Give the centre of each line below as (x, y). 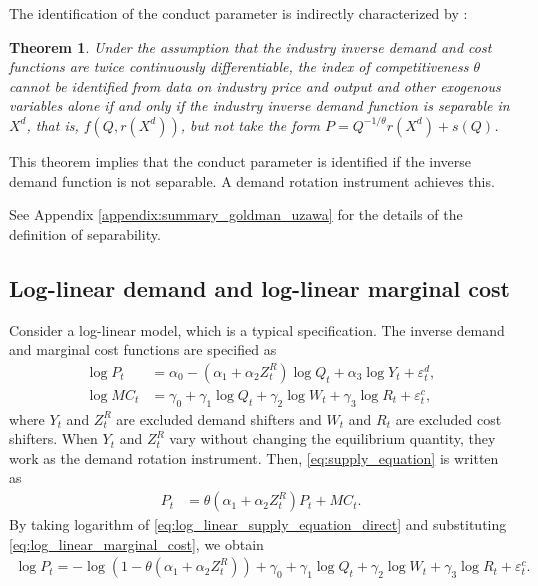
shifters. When (53, 438)
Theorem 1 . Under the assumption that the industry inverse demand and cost (250, 46)
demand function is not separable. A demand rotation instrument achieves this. (252, 180)
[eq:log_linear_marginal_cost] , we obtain (136, 543)
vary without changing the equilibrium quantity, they (332, 438)
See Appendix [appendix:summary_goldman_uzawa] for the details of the (236, 214)
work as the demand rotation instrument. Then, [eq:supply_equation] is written (254, 457)
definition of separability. (85, 233)
